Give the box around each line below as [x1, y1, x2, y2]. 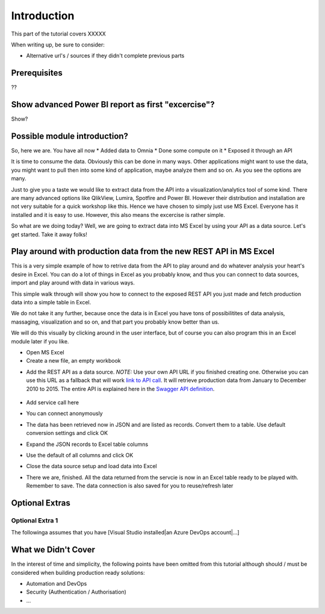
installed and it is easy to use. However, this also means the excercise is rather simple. [11, 211, 226, 218]
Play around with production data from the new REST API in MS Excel [11, 246, 275, 257]
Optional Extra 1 [11, 516, 58, 524]
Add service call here [26, 398, 79, 406]
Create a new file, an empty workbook [26, 357, 121, 365]
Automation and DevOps [26, 580, 87, 587]
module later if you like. [11, 337, 69, 345]
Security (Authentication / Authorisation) [26, 588, 126, 596]
